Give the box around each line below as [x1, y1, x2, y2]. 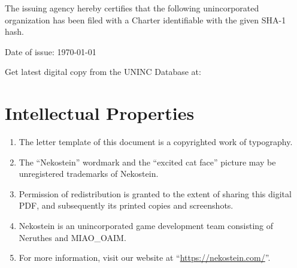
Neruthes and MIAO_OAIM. [19, 231, 126, 243]
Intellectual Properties [5, 101, 195, 125]
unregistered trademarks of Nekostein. [19, 167, 159, 180]
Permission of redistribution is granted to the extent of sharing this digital [19, 187, 292, 200]
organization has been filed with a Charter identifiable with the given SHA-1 [5, 13, 286, 26]
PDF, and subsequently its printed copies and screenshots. [19, 199, 234, 212]
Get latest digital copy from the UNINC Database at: [5, 65, 201, 78]
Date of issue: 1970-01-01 [5, 45, 96, 58]
